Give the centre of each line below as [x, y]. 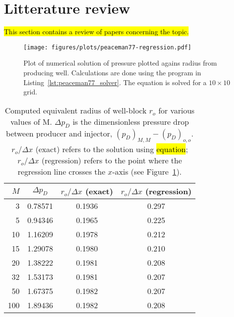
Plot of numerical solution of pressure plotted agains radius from [120, 63]
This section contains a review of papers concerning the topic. [96, 32]
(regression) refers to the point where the [112, 160]
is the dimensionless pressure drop [131, 121]
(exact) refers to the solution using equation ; [112, 149]
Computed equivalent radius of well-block [76, 110]
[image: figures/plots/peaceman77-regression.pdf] [107, 47]
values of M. [31, 121]
